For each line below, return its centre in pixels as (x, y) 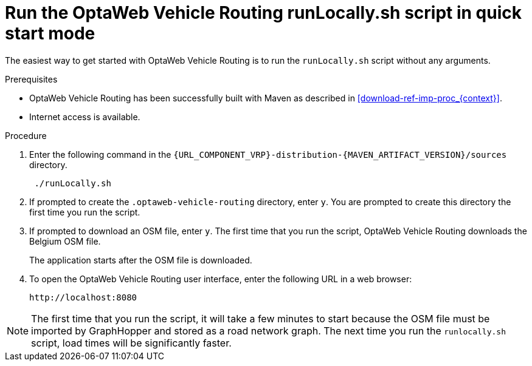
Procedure (26, 135)
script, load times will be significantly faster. (131, 343)
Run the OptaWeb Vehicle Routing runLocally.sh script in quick (263, 13)
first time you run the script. (85, 212)
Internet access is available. (85, 117)
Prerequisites (31, 79)
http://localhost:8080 (83, 297)
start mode (50, 33)
